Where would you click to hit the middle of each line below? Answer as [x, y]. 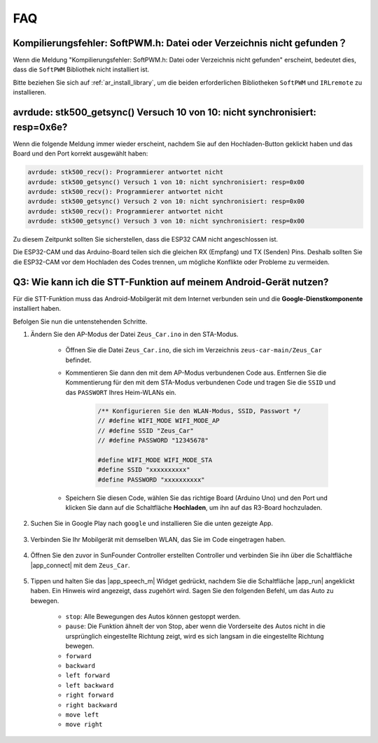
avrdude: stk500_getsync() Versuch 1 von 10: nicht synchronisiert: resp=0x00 [166, 182]
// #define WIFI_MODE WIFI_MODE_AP [159, 421]
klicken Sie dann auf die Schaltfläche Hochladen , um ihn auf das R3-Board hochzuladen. [194, 507]
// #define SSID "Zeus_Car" [146, 430]
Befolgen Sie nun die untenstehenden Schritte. [80, 321]
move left [82, 715]
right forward [90, 695]
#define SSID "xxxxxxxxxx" [144, 470]
